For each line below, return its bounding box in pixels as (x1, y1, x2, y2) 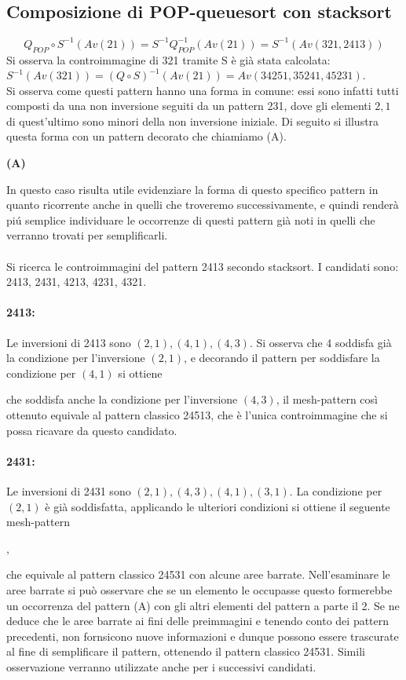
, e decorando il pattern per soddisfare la (184, 349, 380, 366)
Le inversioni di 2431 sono (6, 482, 131, 499)
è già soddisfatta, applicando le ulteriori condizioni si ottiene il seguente (45, 498, 390, 514)
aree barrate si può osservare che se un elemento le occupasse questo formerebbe (6, 581, 393, 598)
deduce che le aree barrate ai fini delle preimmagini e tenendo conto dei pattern (6, 612, 390, 629)
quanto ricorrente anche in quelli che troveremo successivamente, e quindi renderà (6, 196, 399, 213)
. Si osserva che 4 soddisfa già (249, 334, 392, 350)
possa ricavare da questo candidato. (6, 422, 177, 438)
